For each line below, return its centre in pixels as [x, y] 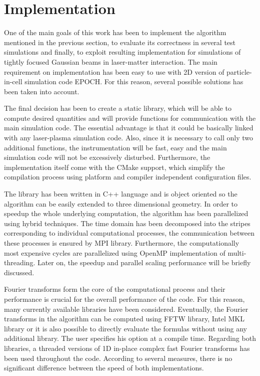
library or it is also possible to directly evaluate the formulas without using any [126, 328]
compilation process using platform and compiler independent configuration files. [128, 177]
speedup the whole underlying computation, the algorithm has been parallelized [126, 213]
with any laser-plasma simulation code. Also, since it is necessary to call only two [129, 138]
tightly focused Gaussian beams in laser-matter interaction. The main [111, 61]
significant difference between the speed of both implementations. [104, 368]
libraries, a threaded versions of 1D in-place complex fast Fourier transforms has [127, 348]
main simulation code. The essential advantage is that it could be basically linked [129, 128]
